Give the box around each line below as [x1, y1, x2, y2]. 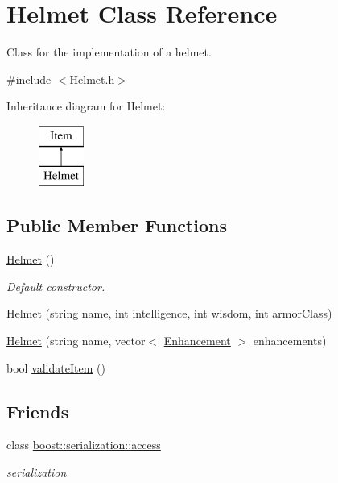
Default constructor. [6, 277, 105, 294]
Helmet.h [69, 70, 115, 87]
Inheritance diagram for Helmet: [6, 98, 166, 115]
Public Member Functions [6, 213, 227, 238]
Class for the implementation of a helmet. [6, 44, 212, 60]
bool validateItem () [6, 359, 105, 376]
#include [6, 70, 52, 87]
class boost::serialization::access [6, 436, 161, 453]
